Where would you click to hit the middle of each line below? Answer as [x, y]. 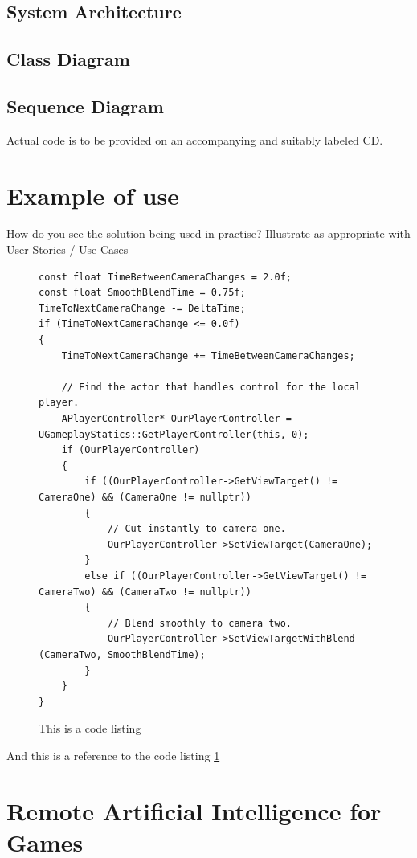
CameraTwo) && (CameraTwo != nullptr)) [145, 592]
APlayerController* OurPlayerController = [176, 419]
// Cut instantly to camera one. [196, 529]
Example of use [93, 195]
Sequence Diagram [85, 106]
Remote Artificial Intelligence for [194, 810]
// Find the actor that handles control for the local [211, 387]
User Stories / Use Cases [67, 249]
